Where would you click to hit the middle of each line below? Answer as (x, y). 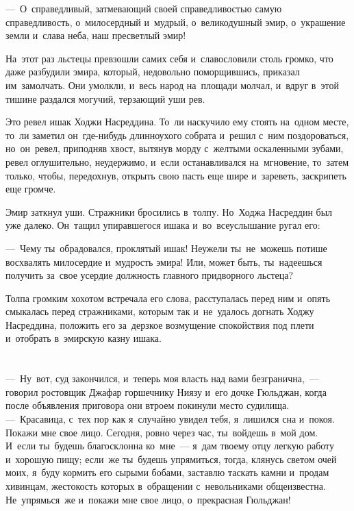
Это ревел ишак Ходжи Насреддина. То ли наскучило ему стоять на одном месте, (177, 122)
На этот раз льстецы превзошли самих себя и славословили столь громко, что (169, 58)
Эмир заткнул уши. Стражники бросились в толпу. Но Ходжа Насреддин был (169, 211)
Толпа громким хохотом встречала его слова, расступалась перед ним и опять (168, 298)
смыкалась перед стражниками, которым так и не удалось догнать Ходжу (160, 311)
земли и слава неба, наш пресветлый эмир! (96, 35)
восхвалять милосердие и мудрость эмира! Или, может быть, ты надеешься (164, 261)
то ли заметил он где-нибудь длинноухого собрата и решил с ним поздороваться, (177, 135)
